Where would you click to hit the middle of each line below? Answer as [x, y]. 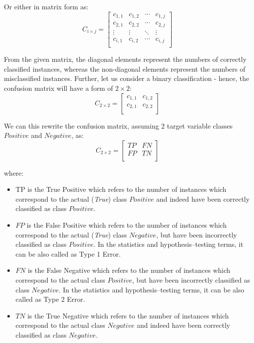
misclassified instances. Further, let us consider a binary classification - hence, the [127, 78]
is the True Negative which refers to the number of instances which [128, 315]
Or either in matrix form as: [46, 6]
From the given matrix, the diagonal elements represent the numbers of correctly [125, 59]
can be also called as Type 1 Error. [68, 253]
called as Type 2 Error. [50, 299]
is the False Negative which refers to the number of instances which [129, 270]
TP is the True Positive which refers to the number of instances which [121, 189]
